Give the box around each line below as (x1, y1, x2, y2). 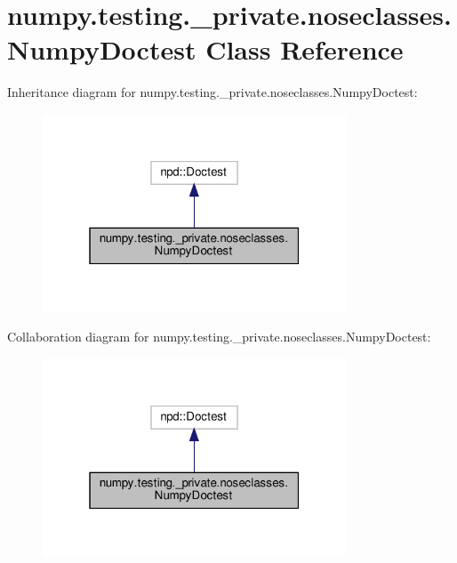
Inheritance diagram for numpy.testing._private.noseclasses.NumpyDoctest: (7, 83, 418, 101)
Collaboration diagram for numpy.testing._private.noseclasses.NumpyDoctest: (7, 326, 431, 345)
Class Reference (205, 31, 404, 68)
